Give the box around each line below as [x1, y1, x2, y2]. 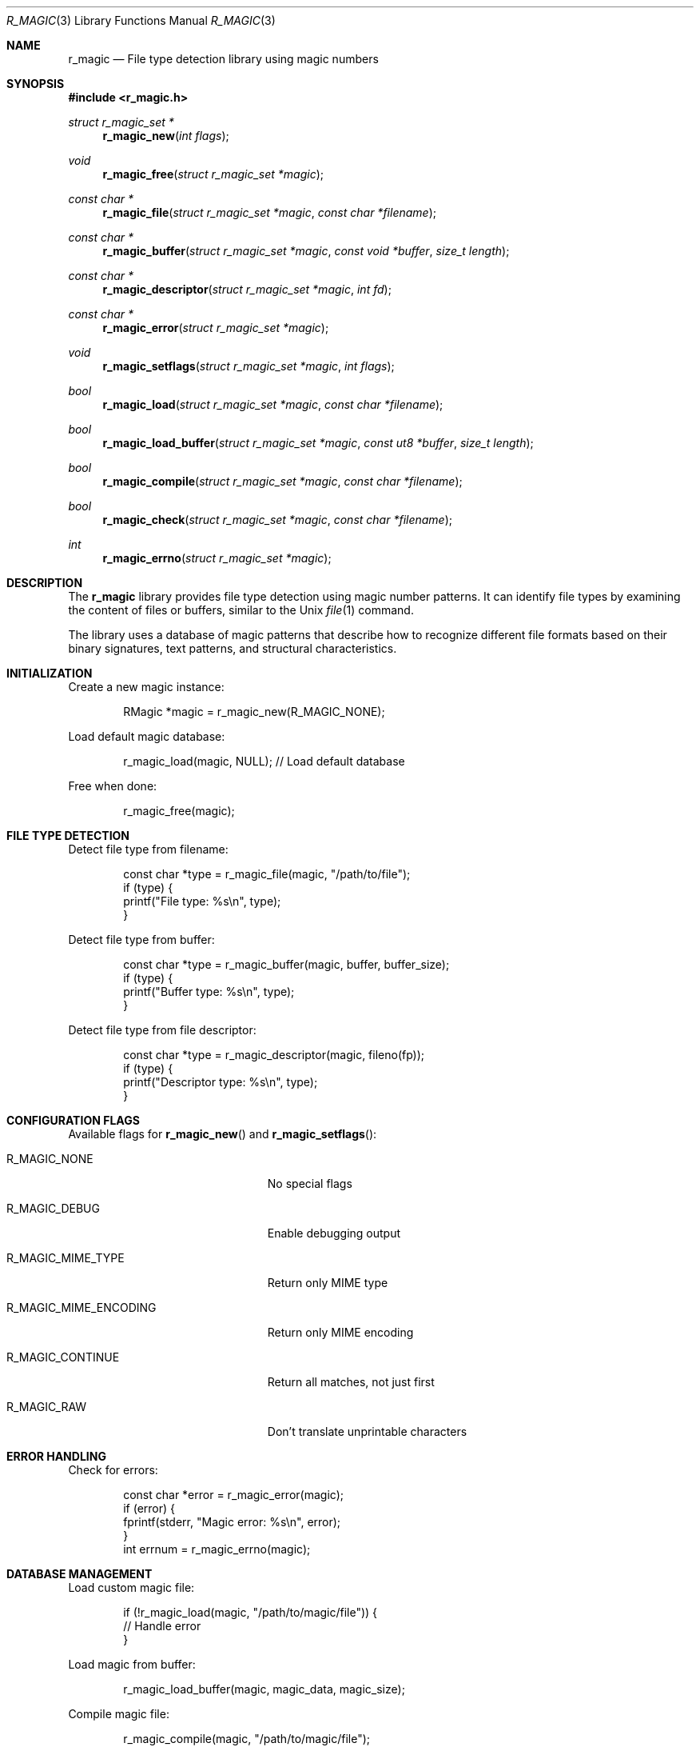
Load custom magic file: [68, 1581, 195, 1594]
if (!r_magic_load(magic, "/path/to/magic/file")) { [123, 1605, 378, 1619]
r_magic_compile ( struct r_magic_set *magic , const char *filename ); [102, 474, 463, 488]
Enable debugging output [267, 1226, 401, 1240]
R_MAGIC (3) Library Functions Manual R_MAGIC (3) [6, 14, 276, 27]
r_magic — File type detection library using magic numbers [68, 52, 379, 66]
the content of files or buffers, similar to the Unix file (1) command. [68, 603, 414, 617]
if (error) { [123, 1501, 176, 1515]
